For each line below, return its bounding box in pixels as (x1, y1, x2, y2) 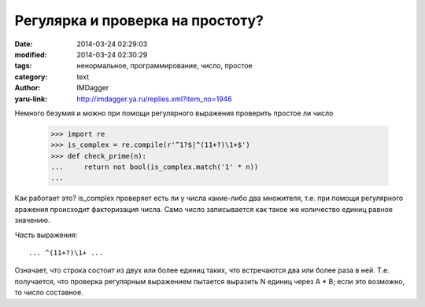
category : (14, 71, 48, 82)
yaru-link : (14, 94, 47, 104)
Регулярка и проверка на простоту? (14, 12, 264, 29)
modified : (14, 49, 47, 59)
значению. (14, 216, 50, 225)
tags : (14, 61, 32, 71)
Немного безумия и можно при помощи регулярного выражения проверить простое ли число (14, 108, 334, 118)
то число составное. (14, 287, 83, 298)
